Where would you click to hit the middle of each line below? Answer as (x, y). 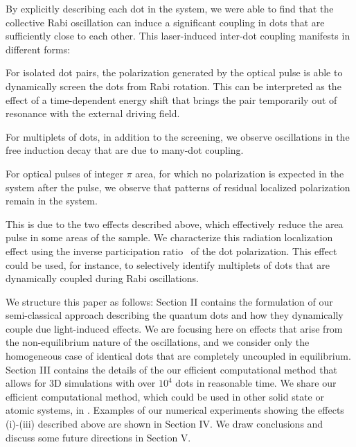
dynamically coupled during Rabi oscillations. (102, 278)
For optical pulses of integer (64, 173)
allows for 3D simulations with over (81, 383)
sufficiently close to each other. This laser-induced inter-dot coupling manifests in (178, 36)
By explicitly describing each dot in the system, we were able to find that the (170, 8)
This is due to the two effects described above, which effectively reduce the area (175, 223)
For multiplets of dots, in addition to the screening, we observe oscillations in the (178, 136)
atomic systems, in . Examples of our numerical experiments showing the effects (175, 410)
